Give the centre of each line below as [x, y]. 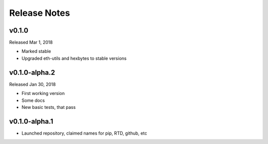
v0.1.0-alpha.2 [32, 72]
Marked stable [36, 51]
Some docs [33, 100]
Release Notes [40, 13]
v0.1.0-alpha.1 [31, 121]
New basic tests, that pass [49, 107]
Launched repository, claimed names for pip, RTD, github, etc [84, 133]
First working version [43, 94]
